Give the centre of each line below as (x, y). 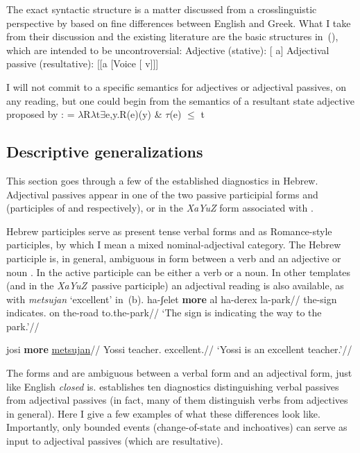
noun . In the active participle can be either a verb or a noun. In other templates (179, 272)
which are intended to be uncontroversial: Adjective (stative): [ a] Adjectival (168, 50)
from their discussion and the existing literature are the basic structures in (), (172, 36)
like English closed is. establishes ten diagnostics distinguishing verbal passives (173, 386)
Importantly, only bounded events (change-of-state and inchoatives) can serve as (177, 427)
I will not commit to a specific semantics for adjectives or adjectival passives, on (177, 86)
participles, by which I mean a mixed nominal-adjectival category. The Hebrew (174, 245)
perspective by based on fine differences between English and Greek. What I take (179, 23)
